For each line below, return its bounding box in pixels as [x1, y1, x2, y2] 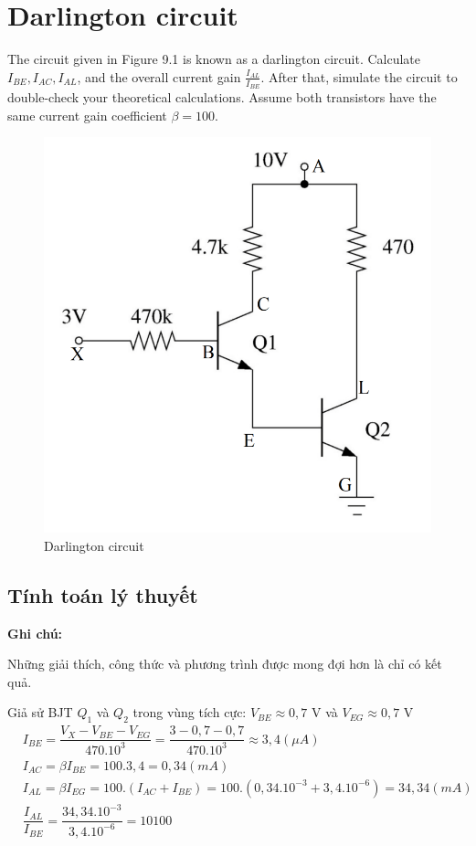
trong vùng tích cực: [132, 703, 247, 722]
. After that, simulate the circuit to [260, 67, 458, 86]
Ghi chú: [7, 623, 63, 642]
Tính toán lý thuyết [7, 580, 198, 608]
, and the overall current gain [77, 67, 241, 86]
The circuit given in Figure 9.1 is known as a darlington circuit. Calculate [7, 49, 421, 69]
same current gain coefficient [7, 105, 167, 124]
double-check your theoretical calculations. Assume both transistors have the [7, 87, 437, 106]
